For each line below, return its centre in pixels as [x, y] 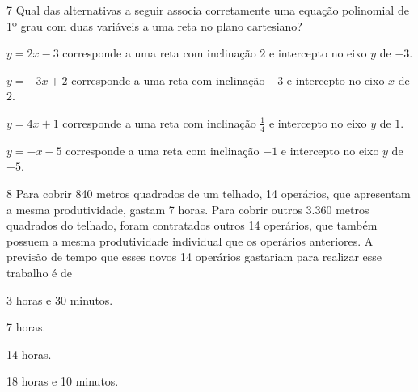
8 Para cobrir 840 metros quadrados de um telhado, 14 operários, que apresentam [209, 193]
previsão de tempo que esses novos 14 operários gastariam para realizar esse [194, 257]
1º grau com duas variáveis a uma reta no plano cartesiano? [154, 25]
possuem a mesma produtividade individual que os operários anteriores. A [190, 240]
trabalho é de [39, 272]
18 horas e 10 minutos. [63, 381]
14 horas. [29, 354]
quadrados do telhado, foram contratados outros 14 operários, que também [192, 225]
